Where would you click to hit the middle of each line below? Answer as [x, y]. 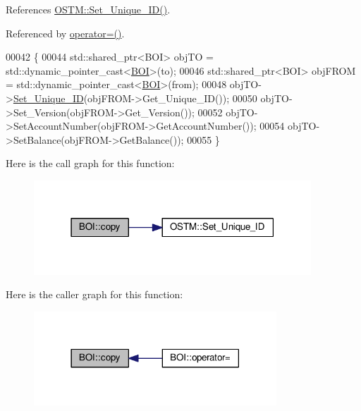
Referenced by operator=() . [65, 33]
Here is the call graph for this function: [90, 163]
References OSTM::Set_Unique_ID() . [88, 9]
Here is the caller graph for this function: [94, 294]
